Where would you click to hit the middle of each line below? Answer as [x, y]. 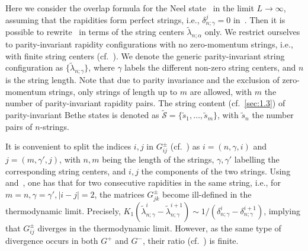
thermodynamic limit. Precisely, [63, 210]
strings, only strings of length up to [113, 91]
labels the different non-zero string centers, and [210, 67]
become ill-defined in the [207, 194]
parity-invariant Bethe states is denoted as [82, 115]
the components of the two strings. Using [216, 171]
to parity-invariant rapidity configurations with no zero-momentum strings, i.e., [149, 44]
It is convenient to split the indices [68, 146]
